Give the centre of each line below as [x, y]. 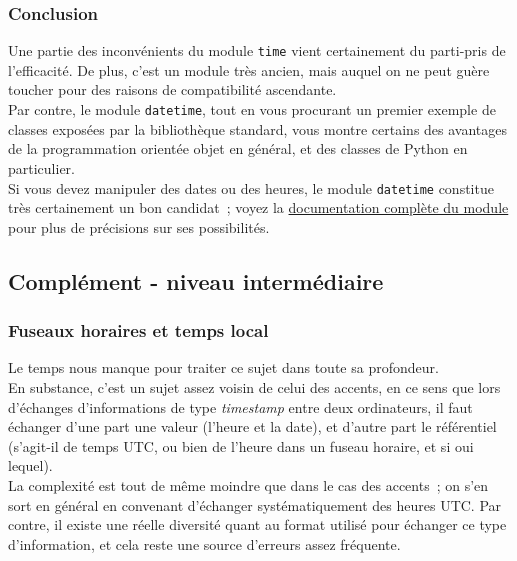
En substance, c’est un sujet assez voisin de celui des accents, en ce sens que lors [254, 386]
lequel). [30, 465]
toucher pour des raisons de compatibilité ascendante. [172, 89]
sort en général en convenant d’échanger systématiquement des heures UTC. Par [255, 504]
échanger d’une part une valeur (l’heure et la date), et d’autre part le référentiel [252, 426]
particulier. [41, 167]
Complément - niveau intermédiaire [196, 280]
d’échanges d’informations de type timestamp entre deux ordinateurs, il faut [240, 406]
